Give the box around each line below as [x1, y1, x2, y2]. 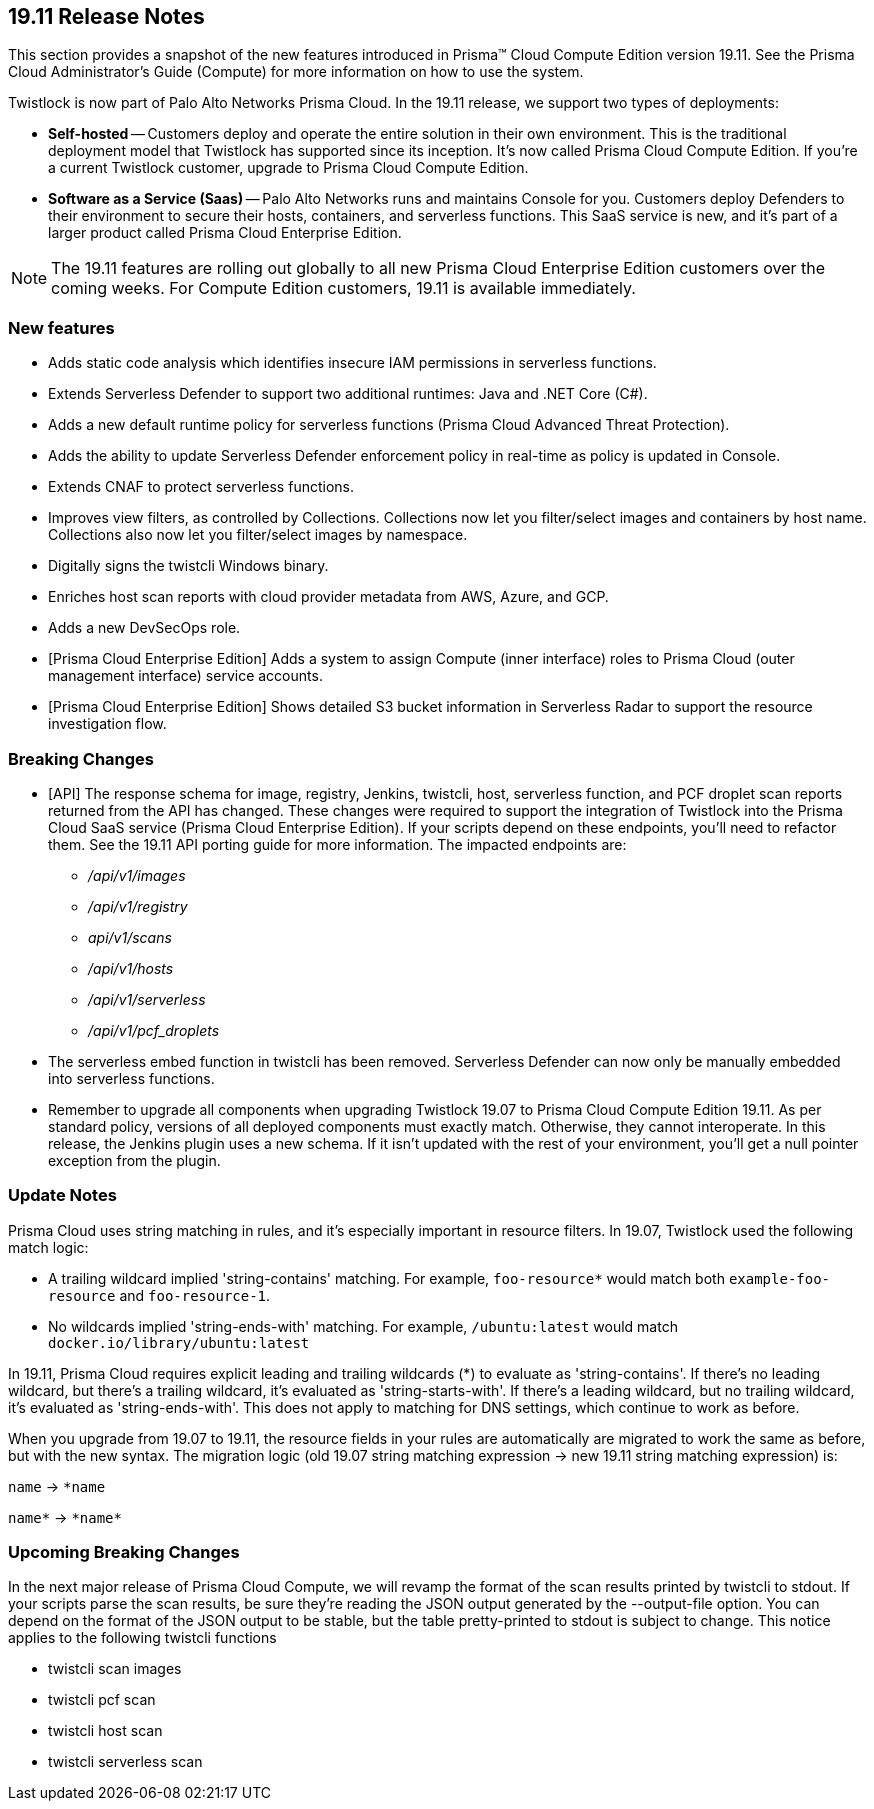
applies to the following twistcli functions [8, 1629, 277, 1647]
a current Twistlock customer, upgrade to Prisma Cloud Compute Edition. [48, 159, 529, 177]
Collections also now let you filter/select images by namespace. [48, 526, 468, 544]
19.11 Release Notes [8, 4, 205, 29]
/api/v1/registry [88, 897, 188, 915]
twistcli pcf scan [48, 1691, 156, 1709]
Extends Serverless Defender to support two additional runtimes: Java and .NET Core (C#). [48, 385, 648, 403]
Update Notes [8, 1185, 117, 1206]
